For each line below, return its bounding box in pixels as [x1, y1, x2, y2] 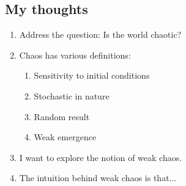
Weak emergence [34, 131, 97, 143]
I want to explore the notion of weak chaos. [19, 151, 182, 163]
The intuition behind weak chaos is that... [19, 171, 177, 184]
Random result [34, 110, 90, 123]
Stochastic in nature [34, 89, 110, 102]
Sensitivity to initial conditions [34, 69, 150, 82]
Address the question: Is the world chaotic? [19, 28, 182, 41]
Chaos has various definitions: [19, 48, 131, 61]
